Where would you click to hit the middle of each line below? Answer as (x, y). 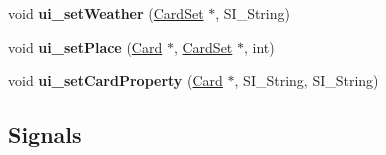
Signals (45, 134)
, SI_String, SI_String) (306, 80)
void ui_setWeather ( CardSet (106, 13)
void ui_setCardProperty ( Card (115, 80)
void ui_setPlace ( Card (85, 46)
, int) (259, 46)
